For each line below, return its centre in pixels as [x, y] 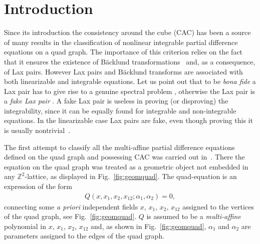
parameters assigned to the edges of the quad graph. [84, 236]
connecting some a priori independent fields [71, 206]
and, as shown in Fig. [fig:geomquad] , [149, 226]
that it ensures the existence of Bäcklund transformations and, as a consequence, [130, 61]
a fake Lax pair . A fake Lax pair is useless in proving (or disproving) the [116, 101]
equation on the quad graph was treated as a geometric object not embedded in [126, 166]
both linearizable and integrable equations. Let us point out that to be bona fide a [130, 81]
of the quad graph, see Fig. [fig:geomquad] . [70, 216]
